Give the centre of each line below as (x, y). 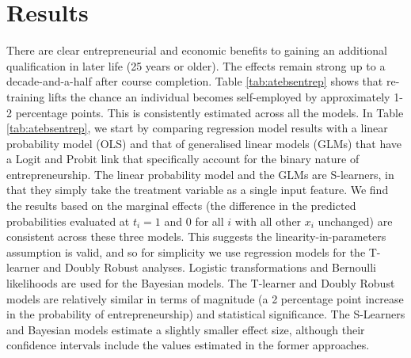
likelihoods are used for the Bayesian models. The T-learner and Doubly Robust (201, 283)
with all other (268, 221)
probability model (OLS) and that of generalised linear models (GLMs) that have (204, 143)
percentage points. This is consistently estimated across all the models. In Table (209, 112)
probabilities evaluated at (68, 221)
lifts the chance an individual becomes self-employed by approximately (219, 96)
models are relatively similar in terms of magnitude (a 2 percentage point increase (205, 298)
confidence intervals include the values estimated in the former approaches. (188, 345)
